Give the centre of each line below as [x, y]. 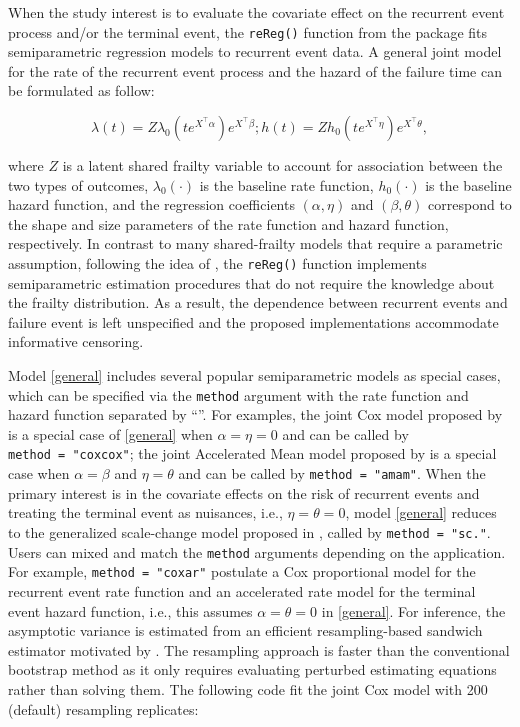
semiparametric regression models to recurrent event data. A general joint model [255, 51]
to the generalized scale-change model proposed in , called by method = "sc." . [249, 531]
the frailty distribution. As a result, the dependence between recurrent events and [258, 302]
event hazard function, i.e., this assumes [130, 610]
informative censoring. [76, 341]
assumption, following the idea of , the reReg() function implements [217, 263]
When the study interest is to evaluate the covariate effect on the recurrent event [256, 12]
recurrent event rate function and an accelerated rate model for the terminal [242, 590]
